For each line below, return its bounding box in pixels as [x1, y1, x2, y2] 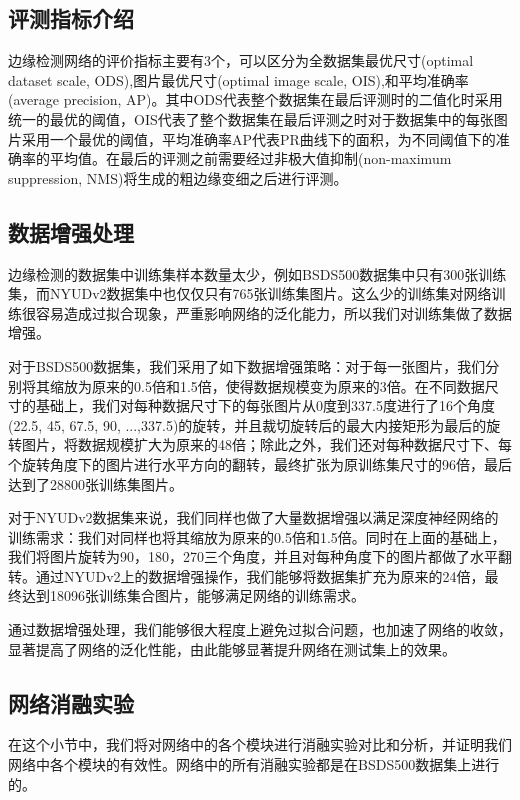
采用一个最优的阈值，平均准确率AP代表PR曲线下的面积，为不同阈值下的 [21, 128, 496, 149]
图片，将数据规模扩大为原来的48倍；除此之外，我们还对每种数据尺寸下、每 [21, 434, 512, 455]
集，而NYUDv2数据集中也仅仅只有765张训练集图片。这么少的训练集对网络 [8, 283, 492, 304]
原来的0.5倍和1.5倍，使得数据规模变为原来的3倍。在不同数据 [91, 375, 485, 396]
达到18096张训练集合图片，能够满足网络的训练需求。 [21, 585, 365, 606]
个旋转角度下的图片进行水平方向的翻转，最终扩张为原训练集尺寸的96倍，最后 [8, 453, 512, 474]
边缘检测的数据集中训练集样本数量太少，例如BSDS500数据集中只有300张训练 [8, 263, 507, 284]
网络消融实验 [8, 687, 134, 718]
